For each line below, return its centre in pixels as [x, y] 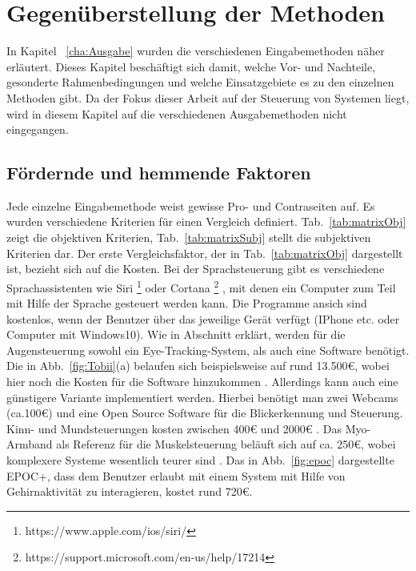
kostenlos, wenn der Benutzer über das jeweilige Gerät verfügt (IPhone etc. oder [203, 318]
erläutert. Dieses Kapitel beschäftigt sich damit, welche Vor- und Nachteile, [191, 66]
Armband [30, 444]
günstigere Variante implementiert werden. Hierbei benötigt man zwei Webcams [202, 397]
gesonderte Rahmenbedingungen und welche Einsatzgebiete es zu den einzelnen [200, 82]
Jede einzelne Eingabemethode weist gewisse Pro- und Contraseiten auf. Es [191, 205]
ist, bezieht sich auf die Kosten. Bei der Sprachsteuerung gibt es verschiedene [196, 269]
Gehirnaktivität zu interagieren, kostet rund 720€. [130, 491]
